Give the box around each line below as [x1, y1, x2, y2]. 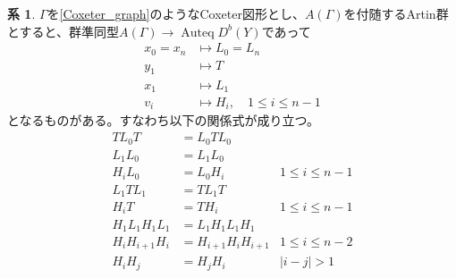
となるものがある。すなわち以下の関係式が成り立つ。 [7, 111, 320, 130]
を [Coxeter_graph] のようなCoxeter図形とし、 [46, 4, 305, 22]
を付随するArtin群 [343, 4, 449, 22]
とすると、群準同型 [7, 21, 120, 40]
